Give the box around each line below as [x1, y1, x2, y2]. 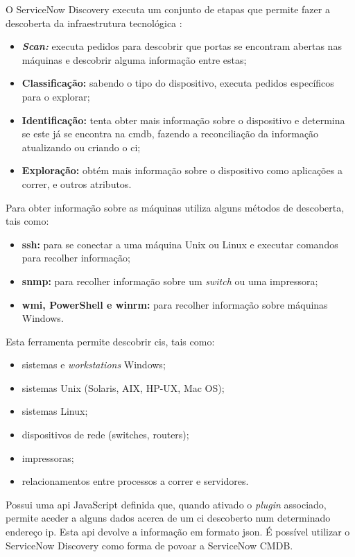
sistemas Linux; [21, 404, 88, 418]
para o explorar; [21, 89, 90, 103]
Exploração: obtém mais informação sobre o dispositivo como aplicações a [21, 163, 343, 178]
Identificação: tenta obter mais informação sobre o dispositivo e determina [21, 112, 345, 127]
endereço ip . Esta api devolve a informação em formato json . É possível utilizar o [6, 524, 350, 539]
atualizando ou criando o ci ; [21, 139, 141, 154]
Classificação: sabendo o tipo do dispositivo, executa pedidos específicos [21, 76, 334, 90]
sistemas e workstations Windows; [21, 357, 166, 372]
